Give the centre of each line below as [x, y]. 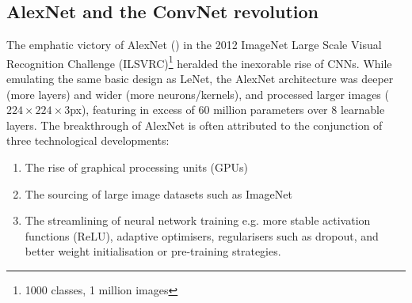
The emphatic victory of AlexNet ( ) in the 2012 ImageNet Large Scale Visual [194, 45]
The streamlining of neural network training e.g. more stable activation [198, 220]
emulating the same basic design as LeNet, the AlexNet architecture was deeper [200, 79]
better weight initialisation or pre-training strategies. [153, 251]
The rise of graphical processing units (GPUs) [136, 167]
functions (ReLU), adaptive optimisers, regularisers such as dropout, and [202, 235]
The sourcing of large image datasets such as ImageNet [158, 193]
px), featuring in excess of [132, 110]
